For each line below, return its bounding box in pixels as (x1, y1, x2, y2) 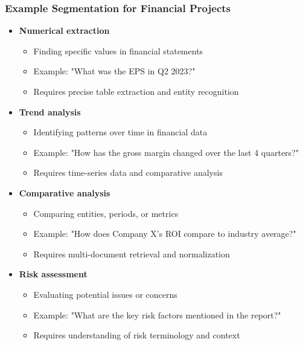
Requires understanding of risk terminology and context (33, 329, 240, 341)
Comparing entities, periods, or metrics (33, 207, 179, 219)
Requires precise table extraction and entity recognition (33, 85, 239, 97)
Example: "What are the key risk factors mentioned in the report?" (33, 308, 281, 321)
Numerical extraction (19, 24, 110, 37)
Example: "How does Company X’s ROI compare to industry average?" (33, 227, 296, 240)
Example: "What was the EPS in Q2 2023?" (33, 65, 196, 77)
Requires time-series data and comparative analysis (33, 166, 223, 179)
